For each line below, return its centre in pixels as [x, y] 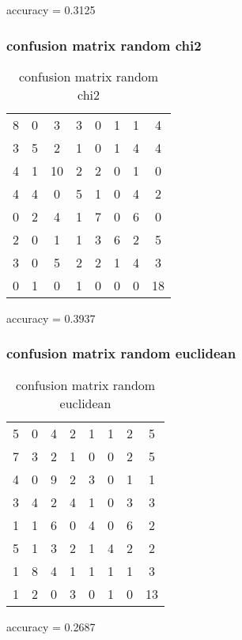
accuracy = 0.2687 [51, 626]
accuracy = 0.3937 [51, 318]
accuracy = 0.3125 [51, 9]
